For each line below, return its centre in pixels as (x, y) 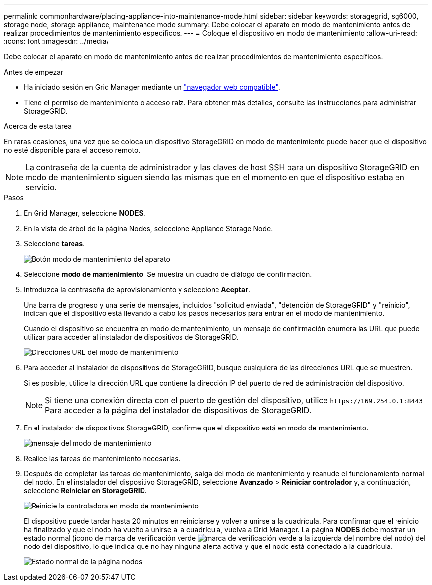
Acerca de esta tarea (38, 126)
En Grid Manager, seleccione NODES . (85, 213)
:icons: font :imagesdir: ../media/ (56, 41)
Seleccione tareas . (54, 244)
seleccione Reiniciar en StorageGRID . (85, 490)
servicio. (41, 187)
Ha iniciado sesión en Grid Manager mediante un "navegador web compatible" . (152, 87)
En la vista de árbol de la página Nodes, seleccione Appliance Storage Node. (148, 228)
